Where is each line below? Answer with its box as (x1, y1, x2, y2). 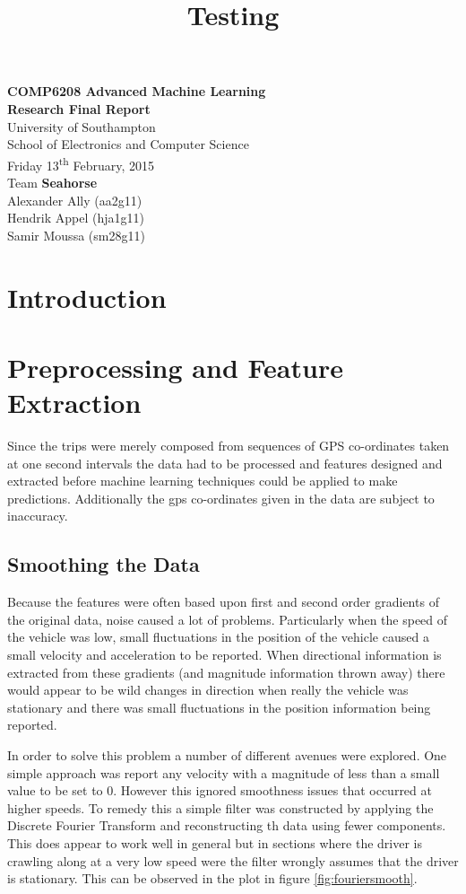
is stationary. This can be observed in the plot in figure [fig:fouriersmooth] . (7, 869, 418, 888)
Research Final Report (7, 99, 151, 118)
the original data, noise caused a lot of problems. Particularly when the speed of (7, 609, 448, 628)
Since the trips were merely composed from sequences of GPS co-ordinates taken (7, 436, 450, 455)
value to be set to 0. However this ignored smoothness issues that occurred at (7, 781, 432, 800)
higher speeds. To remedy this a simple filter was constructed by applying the (7, 798, 434, 817)
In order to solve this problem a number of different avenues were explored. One (7, 745, 447, 764)
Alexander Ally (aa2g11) (7, 190, 142, 209)
